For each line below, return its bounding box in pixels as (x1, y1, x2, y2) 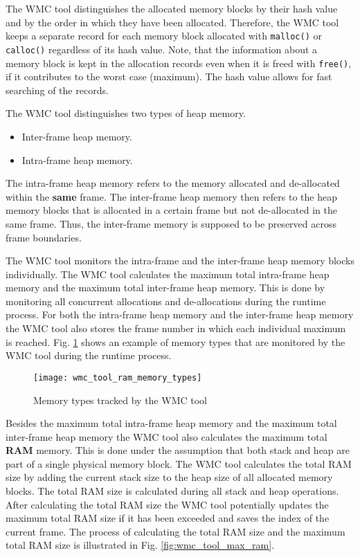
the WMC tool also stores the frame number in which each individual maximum (6, 321, 346, 336)
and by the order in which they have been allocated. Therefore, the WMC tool (6, 15, 339, 29)
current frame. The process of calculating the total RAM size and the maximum (6, 524, 345, 538)
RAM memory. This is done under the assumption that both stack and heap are (6, 443, 350, 457)
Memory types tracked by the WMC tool (33, 392, 207, 407)
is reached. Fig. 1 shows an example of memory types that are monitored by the (6, 334, 345, 349)
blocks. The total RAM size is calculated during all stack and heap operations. (6, 484, 339, 498)
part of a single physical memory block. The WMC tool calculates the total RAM (6, 456, 352, 471)
